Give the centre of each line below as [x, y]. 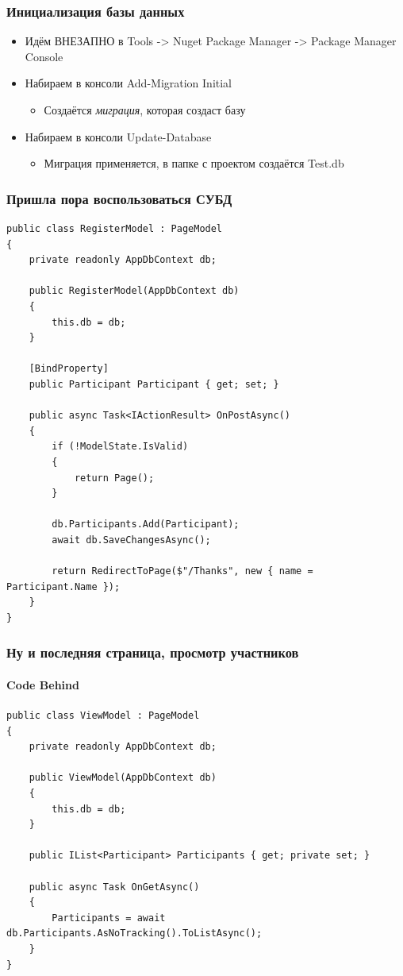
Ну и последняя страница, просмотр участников [153, 652]
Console [44, 56]
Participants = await [109, 918]
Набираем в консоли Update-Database [118, 136]
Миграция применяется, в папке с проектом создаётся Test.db [194, 163]
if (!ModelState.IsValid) [120, 447]
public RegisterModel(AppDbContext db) [134, 291]
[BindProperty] [69, 369]
